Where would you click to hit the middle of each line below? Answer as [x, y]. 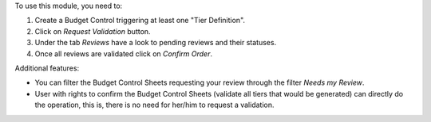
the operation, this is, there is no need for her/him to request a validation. [154, 105]
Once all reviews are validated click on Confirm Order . [124, 53]
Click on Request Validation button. [93, 31]
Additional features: [47, 68]
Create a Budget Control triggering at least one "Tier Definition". [140, 21]
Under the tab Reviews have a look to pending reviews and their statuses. [156, 43]
